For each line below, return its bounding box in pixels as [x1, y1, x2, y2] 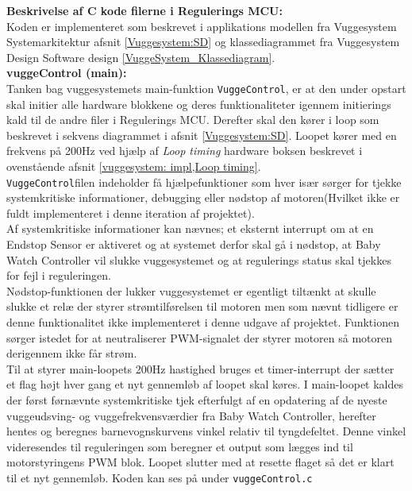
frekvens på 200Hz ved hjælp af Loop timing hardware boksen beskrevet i [6, 142, 363, 159]
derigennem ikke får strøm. [6, 345, 137, 361]
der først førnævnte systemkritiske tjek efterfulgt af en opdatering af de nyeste [6, 391, 387, 408]
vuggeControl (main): [6, 64, 127, 81]
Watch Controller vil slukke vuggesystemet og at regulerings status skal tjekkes [6, 251, 391, 268]
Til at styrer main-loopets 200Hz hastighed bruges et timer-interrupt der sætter [6, 360, 395, 377]
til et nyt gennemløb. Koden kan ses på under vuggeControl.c [6, 469, 313, 485]
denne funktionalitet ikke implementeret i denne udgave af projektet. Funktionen [6, 314, 399, 330]
